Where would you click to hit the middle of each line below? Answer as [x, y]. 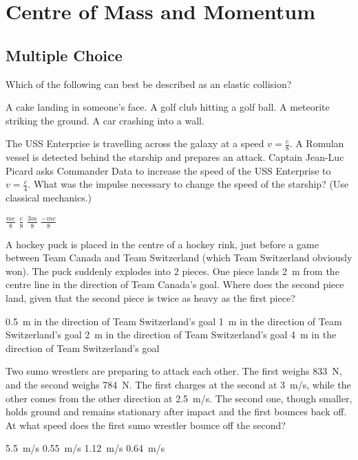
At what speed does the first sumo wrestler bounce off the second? [146, 425]
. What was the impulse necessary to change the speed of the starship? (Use [188, 184]
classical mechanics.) [49, 198]
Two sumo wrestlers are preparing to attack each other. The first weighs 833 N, [174, 371]
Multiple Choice [64, 55]
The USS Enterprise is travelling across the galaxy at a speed [135, 143]
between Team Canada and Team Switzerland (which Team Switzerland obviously [179, 258]
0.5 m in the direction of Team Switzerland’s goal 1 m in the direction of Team [174, 321]
